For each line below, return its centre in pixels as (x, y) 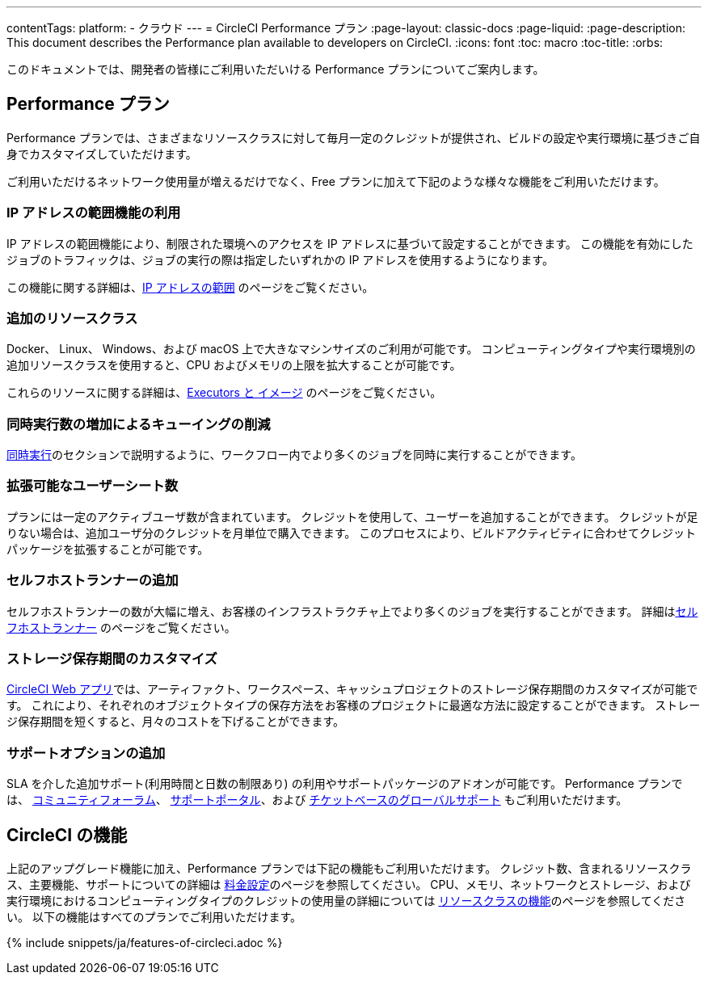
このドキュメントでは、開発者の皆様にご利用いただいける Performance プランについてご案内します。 (276, 69)
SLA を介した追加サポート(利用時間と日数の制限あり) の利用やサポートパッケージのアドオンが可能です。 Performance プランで (345, 784)
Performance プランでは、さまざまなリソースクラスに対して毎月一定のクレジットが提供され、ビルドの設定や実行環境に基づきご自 (354, 137)
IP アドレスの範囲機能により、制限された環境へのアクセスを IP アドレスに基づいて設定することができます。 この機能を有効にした (350, 243)
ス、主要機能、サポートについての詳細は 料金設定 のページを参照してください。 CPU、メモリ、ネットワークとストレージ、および (349, 884)
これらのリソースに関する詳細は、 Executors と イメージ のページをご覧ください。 (224, 393)
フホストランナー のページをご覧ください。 (121, 627)
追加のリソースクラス (72, 318)
